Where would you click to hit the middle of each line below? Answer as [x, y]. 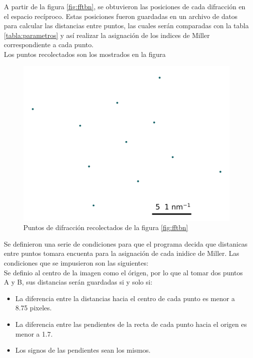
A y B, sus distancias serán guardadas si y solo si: [78, 282]
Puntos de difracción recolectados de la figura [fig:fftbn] [106, 227]
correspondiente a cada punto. [49, 45]
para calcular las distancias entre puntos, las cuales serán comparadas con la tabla [126, 26]
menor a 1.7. [34, 333]
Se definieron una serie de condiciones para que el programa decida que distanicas [126, 243]
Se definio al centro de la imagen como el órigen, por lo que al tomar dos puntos [124, 272]
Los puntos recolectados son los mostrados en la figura [85, 54]
